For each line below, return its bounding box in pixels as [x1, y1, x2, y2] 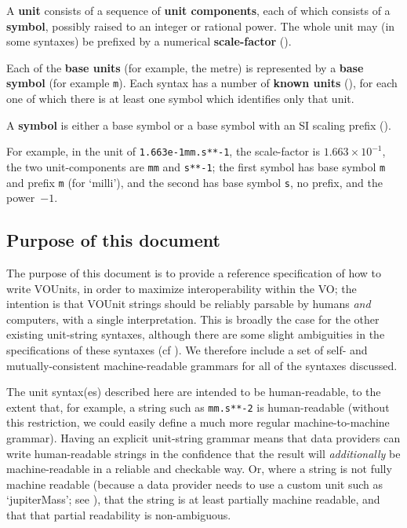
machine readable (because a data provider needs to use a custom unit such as [6, 475, 383, 492]
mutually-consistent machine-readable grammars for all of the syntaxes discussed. [6, 357, 398, 373]
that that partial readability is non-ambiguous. [6, 506, 231, 522]
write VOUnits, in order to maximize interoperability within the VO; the [6, 280, 357, 296]
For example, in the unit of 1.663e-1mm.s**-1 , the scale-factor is [6, 143, 321, 159]
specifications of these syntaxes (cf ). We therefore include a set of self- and [6, 341, 368, 357]
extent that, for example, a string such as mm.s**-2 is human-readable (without [6, 398, 390, 415]
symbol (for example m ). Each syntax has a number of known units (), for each [6, 75, 398, 91]
